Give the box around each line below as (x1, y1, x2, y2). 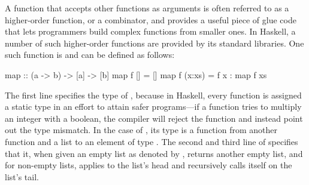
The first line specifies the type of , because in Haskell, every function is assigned (5, 88, 302, 101)
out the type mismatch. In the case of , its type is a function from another (5, 124, 277, 136)
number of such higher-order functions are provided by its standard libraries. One (5, 36, 304, 49)
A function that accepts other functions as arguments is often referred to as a (5, 2, 289, 14)
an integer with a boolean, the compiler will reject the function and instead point (5, 112, 303, 124)
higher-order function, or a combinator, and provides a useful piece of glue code (5, 13, 296, 26)
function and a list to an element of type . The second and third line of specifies (5, 135, 298, 147)
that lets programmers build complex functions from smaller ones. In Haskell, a (5, 25, 296, 38)
